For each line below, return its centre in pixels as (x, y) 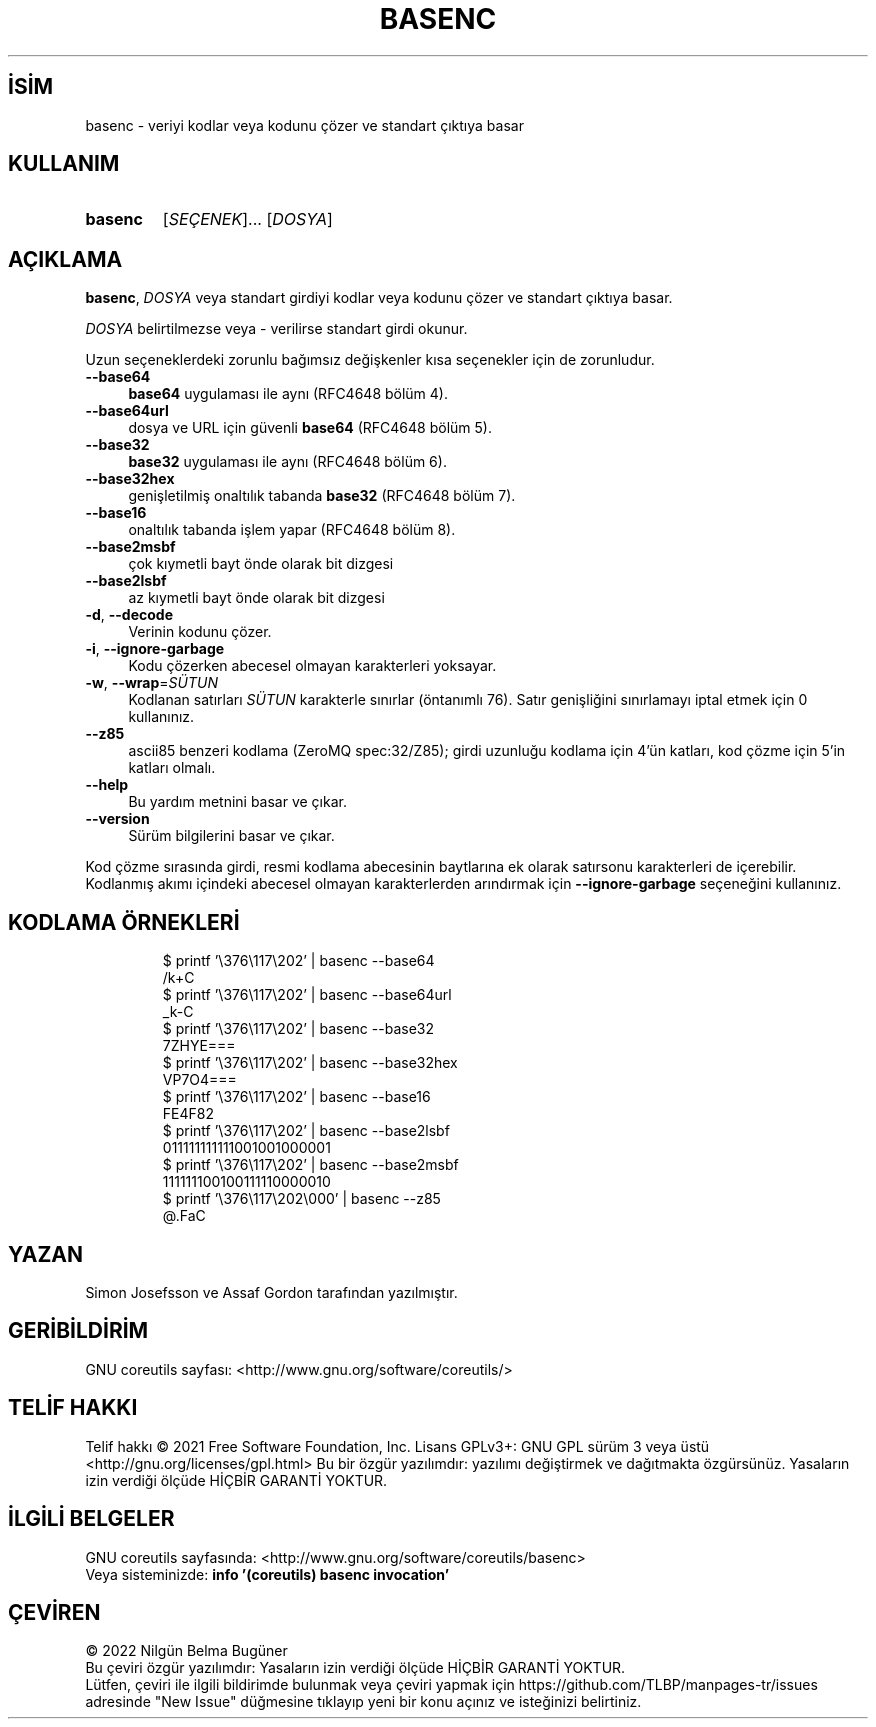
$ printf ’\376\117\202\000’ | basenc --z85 (301, 1199)
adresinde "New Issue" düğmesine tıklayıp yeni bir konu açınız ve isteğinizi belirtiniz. (363, 1702)
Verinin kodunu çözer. (200, 632)
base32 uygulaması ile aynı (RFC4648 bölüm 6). (287, 462)
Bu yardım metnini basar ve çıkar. (237, 802)
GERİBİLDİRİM (78, 1331)
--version (117, 819)
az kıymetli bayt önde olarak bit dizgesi (256, 598)
